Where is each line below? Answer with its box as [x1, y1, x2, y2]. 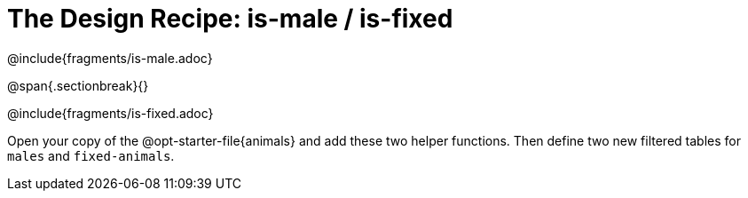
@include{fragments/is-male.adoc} [7, 50, 213, 66]
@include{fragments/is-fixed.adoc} [7, 105, 214, 121]
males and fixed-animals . [7, 147, 175, 163]
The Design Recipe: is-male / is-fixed [7, 4, 453, 34]
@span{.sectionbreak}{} [7, 77, 149, 93]
